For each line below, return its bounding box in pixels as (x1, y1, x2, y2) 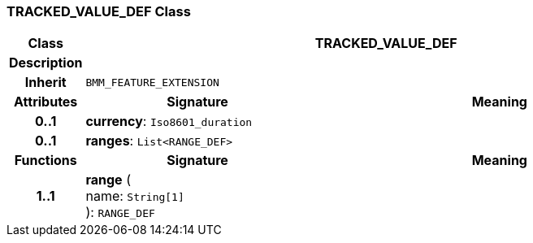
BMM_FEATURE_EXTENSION (85, 76, 219, 89)
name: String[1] (85, 188, 184, 205)
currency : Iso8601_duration (85, 113, 253, 130)
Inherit (24, 74, 67, 91)
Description (9, 54, 83, 72)
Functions (14, 152, 77, 169)
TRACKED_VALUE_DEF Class (6, 3, 191, 20)
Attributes (14, 93, 78, 111)
